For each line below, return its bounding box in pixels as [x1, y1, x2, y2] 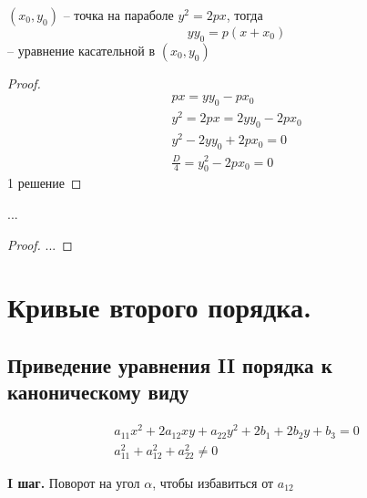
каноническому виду [7, 378, 189, 406]
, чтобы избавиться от [152, 472, 274, 492]
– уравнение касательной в [7, 40, 156, 59]
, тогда [226, 5, 263, 24]
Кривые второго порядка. [7, 288, 311, 326]
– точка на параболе [63, 5, 174, 24]
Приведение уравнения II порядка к [7, 350, 332, 379]
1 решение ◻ [7, 173, 82, 192]
